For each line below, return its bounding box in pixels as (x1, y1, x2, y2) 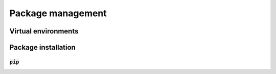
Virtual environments (9, 27, 79, 35)
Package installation (9, 43, 76, 52)
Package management (9, 8, 107, 19)
